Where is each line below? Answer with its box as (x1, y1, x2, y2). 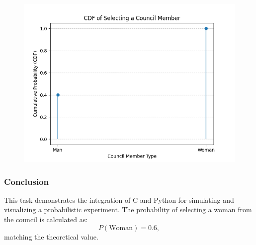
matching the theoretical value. (4, 231, 98, 242)
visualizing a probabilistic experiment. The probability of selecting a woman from (4, 204, 252, 215)
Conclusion (4, 175, 49, 187)
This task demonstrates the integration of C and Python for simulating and (4, 194, 234, 205)
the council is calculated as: (4, 214, 88, 224)
